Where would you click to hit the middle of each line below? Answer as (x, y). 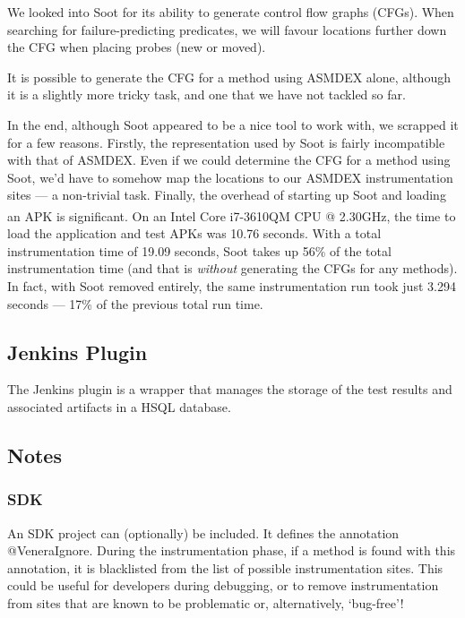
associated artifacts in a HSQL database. (119, 406)
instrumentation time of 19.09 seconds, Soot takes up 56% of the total (199, 250)
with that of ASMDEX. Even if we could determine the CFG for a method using (229, 160)
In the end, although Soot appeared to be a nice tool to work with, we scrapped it (233, 124)
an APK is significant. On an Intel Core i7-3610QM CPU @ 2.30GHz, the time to (232, 215)
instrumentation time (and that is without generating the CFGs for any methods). (232, 268)
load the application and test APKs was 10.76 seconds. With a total (194, 233)
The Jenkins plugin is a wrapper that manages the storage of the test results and (230, 389)
